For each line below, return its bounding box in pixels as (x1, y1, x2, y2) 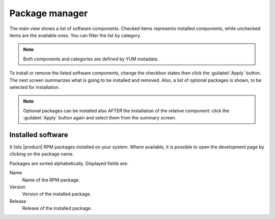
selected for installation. (9, 84, 60, 90)
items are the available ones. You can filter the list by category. (9, 32, 142, 38)
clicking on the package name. (9, 151, 74, 157)
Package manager (9, 8, 88, 19)
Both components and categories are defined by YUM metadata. (23, 56, 159, 62)
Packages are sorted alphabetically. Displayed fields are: (9, 160, 128, 166)
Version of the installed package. (22, 191, 92, 197)
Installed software (9, 130, 68, 139)
